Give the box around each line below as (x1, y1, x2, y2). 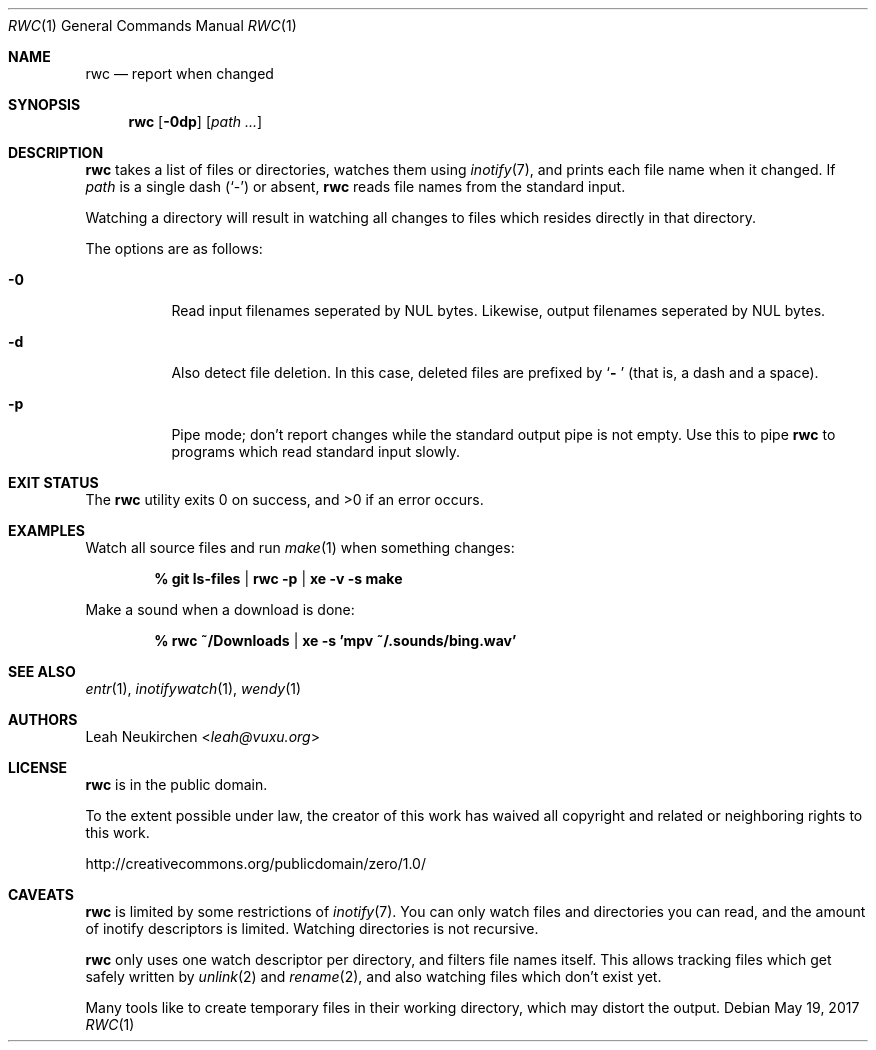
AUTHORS (8, 711, 78, 728)
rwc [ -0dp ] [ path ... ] (128, 113, 263, 130)
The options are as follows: (85, 240, 263, 257)
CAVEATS (8, 886, 74, 903)
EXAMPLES (8, 522, 85, 539)
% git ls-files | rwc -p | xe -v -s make (154, 570, 403, 587)
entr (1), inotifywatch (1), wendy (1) (85, 680, 302, 697)
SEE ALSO (8, 663, 76, 680)
